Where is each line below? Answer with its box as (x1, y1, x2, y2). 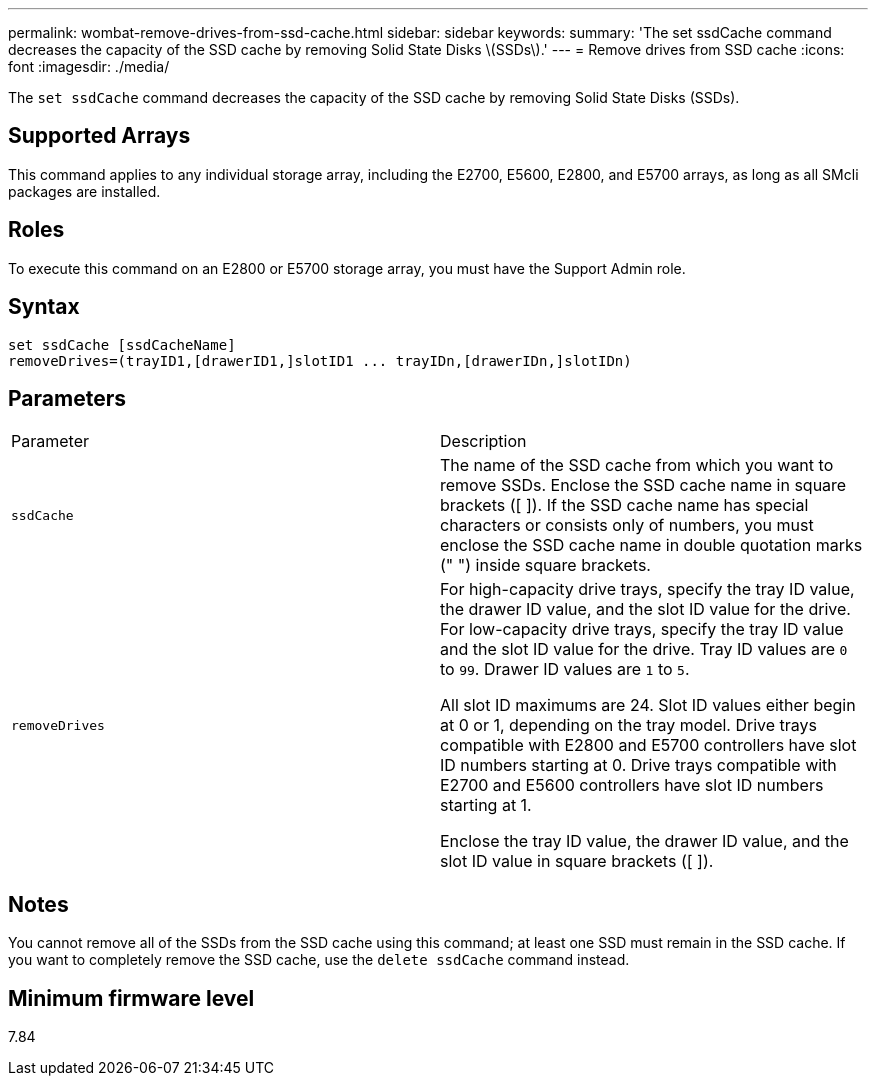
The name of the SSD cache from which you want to (440, 455, 834, 476)
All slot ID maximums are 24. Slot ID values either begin (440, 695, 856, 716)
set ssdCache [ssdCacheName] (8, 336, 236, 353)
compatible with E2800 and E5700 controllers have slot (440, 735, 857, 756)
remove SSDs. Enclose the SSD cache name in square (440, 475, 847, 496)
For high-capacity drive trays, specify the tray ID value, (440, 579, 855, 600)
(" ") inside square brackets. (440, 555, 651, 576)
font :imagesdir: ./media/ (8, 58, 170, 75)
